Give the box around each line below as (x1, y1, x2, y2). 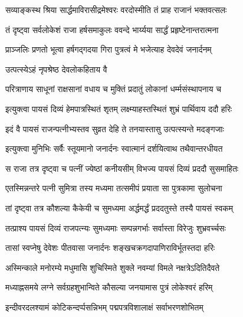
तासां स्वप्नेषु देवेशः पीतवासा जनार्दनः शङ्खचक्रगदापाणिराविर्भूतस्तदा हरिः (5, 241, 215, 254)
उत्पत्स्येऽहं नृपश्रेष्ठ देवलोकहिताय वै (5, 63, 107, 75)
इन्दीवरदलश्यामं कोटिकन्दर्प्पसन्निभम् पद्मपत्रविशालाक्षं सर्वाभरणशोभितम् (5, 300, 203, 313)
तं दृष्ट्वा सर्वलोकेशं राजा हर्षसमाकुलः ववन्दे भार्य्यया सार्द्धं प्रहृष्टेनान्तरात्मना (5, 23, 219, 35)
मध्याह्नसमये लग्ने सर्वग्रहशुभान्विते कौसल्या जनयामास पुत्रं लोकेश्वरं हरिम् (5, 281, 213, 293)
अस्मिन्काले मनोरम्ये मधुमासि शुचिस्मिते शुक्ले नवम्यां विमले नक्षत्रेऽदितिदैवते (5, 261, 220, 273)
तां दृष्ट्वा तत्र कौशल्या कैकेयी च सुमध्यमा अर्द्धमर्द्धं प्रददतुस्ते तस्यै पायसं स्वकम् (5, 201, 234, 214)
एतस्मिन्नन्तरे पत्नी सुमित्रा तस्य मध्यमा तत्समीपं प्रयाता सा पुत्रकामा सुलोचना (5, 182, 222, 194)
